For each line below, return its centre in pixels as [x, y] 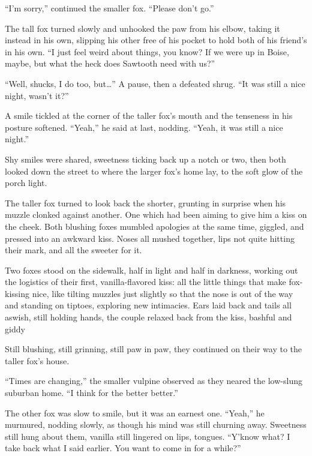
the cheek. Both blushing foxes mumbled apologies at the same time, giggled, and [154, 226]
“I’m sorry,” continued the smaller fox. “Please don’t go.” [109, 8]
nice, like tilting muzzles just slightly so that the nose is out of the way [163, 293]
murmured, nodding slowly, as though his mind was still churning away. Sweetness [156, 424]
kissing [17, 293]
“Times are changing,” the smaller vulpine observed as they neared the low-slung [154, 381]
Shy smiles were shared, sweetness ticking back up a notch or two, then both [145, 159]
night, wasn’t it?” [37, 95]
